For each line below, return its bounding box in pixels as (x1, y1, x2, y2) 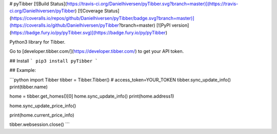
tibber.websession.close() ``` (9, 121, 70, 128)
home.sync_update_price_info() (9, 103, 76, 109)
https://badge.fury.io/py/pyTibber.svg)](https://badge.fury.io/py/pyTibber (11, 29, 166, 35)
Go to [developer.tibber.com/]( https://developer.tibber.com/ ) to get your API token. (9, 48, 184, 54)
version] (171, 22, 189, 28)
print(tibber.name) (9, 84, 48, 90)
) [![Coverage (74, 8, 104, 14)
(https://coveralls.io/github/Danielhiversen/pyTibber (9, 22, 119, 28)
